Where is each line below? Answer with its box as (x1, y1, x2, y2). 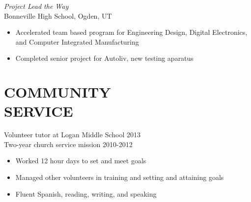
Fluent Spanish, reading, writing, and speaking (15, 188, 157, 199)
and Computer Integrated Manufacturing (15, 36, 139, 47)
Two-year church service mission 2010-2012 (4, 139, 133, 149)
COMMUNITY (4, 82, 111, 102)
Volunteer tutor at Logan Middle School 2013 (4, 129, 140, 140)
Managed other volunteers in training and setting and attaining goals (15, 172, 224, 182)
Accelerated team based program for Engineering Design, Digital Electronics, (15, 27, 248, 37)
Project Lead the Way (4, 1, 69, 11)
